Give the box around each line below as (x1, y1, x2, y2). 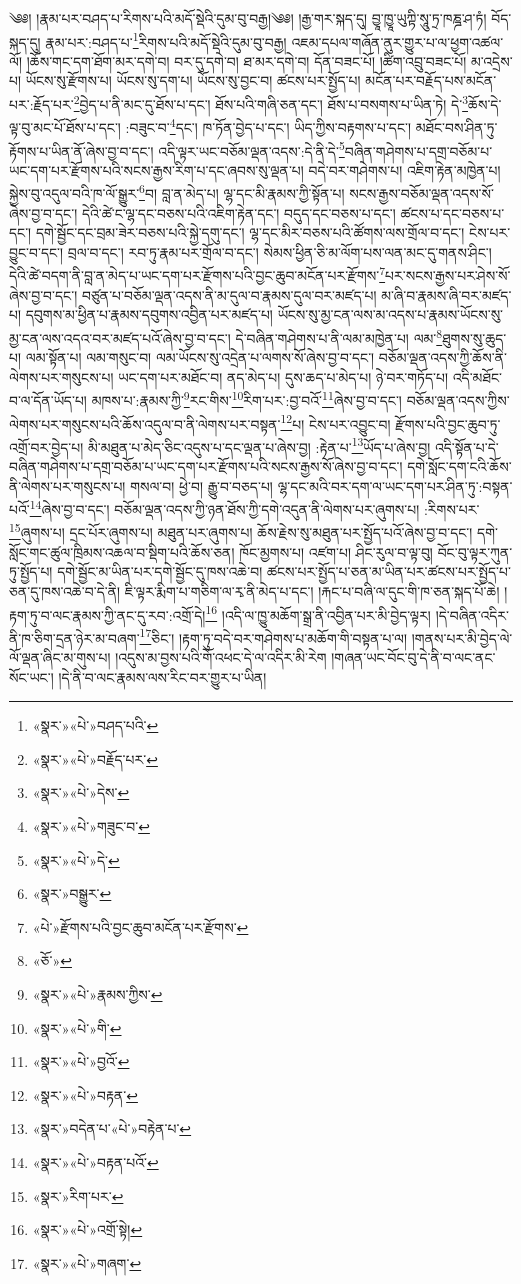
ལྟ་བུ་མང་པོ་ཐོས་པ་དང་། (9, 116, 121, 137)
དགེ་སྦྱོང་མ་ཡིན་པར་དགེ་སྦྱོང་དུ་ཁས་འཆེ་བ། (57, 561, 263, 582)
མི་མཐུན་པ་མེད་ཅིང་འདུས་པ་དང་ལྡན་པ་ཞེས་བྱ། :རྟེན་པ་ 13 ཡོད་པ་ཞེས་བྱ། (88, 433, 431, 457)
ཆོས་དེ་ (468, 93, 502, 114)
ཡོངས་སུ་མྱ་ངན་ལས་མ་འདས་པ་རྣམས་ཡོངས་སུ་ (277, 304, 504, 325)
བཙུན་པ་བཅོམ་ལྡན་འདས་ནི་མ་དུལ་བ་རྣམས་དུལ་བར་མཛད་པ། (81, 284, 377, 305)
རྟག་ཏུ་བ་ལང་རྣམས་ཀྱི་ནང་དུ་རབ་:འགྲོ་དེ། (9, 604, 206, 625)
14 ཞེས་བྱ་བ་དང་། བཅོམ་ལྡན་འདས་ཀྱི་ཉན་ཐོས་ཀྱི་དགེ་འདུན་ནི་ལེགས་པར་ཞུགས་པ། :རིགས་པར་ (29, 496, 480, 519)
